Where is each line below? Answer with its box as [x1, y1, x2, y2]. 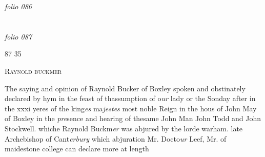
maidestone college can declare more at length [5, 143, 149, 154]
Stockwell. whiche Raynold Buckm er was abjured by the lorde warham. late [5, 123, 243, 133]
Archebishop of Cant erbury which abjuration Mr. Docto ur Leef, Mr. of [5, 133, 227, 144]
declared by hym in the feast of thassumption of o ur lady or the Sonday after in [5, 93, 256, 104]
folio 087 [5, 31, 32, 42]
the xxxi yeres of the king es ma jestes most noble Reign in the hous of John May [5, 103, 257, 113]
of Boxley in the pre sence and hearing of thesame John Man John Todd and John [5, 113, 261, 124]
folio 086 [5, 1, 32, 11]
